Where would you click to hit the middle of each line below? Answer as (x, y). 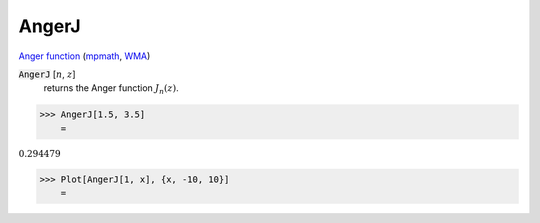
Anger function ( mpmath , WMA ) (84, 56)
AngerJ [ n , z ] (47, 74)
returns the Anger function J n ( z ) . (111, 89)
